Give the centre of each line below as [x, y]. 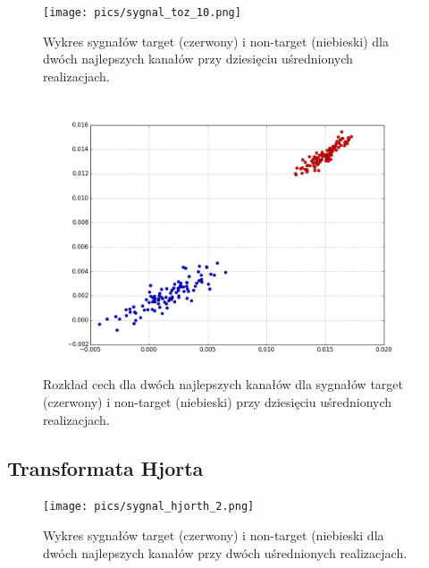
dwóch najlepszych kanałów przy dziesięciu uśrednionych [198, 59]
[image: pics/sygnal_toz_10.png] [142, 13]
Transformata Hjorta [105, 467]
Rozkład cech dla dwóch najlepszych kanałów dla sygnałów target [223, 384]
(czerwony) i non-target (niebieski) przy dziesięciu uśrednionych [218, 402]
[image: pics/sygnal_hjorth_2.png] [149, 507]
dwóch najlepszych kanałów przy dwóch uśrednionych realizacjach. [225, 552]
